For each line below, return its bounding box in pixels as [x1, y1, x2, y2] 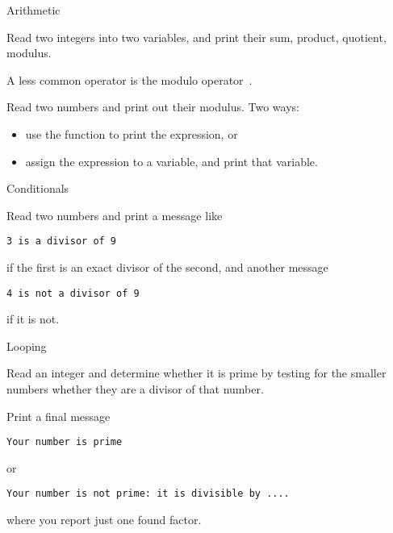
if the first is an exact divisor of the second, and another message [6, 259, 328, 275]
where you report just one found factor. [6, 511, 202, 528]
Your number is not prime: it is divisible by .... [6, 488, 290, 500]
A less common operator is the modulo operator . [6, 71, 253, 88]
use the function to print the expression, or [25, 125, 238, 142]
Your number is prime [6, 436, 123, 448]
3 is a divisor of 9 [6, 235, 117, 248]
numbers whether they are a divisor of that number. [6, 381, 264, 398]
